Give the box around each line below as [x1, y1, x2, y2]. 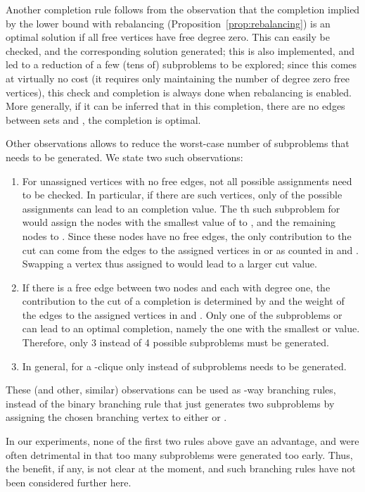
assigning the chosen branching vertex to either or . [6, 410, 227, 424]
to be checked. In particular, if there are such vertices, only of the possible [22, 187, 342, 202]
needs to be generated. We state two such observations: [6, 149, 243, 164]
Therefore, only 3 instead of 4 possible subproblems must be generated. [22, 335, 329, 350]
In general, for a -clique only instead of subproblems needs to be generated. [22, 358, 347, 373]
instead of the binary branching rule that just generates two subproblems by [6, 396, 335, 410]
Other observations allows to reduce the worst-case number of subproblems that [6, 136, 350, 151]
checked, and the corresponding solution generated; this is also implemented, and [6, 43, 354, 58]
